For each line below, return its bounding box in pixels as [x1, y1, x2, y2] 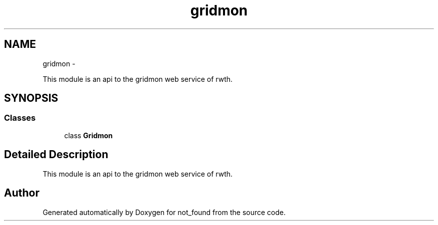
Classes [4, 113, 36, 123]
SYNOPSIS [4, 92, 58, 105]
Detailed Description [4, 148, 108, 161]
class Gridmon [64, 131, 113, 140]
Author [4, 187, 39, 200]
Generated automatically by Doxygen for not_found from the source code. [42, 208, 286, 217]
